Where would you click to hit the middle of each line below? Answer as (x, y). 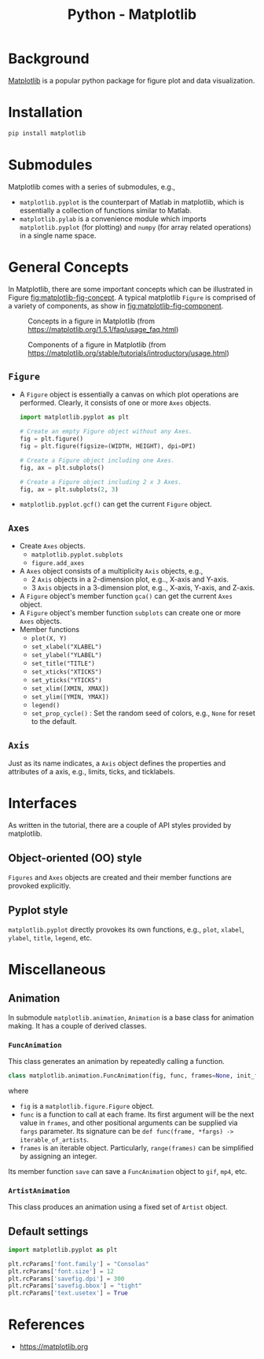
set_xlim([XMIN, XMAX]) (70, 689)
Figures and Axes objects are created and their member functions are (120, 877)
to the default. (54, 722)
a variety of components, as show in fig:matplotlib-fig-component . (116, 305)
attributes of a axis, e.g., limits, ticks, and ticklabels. (92, 772)
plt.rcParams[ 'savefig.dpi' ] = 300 (66, 1279)
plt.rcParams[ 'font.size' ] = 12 (61, 1271)
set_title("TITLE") (63, 664)
